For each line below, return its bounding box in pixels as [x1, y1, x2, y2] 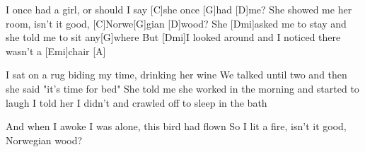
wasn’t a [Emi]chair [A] [6, 43, 106, 58]
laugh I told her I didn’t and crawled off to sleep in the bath [6, 95, 267, 110]
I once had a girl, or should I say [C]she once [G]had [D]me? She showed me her [6, 2, 352, 16]
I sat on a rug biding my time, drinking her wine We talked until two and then [6, 67, 347, 82]
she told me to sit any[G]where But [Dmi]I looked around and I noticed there [6, 30, 341, 45]
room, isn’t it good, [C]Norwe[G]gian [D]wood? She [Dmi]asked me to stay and [6, 16, 347, 30]
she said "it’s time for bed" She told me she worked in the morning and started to [6, 81, 359, 95]
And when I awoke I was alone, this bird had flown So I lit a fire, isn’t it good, [6, 119, 347, 134]
